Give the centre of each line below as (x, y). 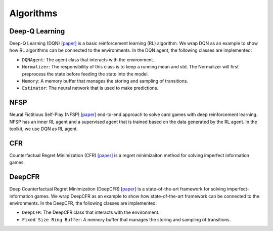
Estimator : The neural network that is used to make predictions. (90, 88)
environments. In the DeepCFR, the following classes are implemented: (83, 203)
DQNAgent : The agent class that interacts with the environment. (88, 60)
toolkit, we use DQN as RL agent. (44, 129)
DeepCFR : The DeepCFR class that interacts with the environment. (91, 212)
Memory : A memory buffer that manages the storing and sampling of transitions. (105, 81)
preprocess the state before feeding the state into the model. (85, 74)
